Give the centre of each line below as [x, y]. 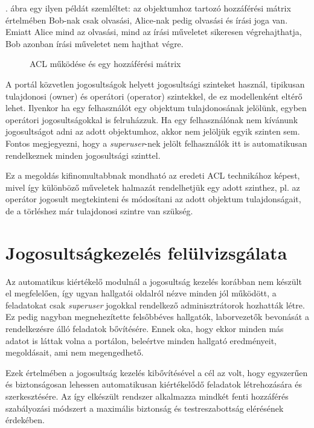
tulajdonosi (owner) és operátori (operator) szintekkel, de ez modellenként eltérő [154, 96]
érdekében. [25, 420]
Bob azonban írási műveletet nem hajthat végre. [95, 43]
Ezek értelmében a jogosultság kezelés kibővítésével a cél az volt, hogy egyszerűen [157, 372]
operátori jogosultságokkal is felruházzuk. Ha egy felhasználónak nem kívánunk [152, 119]
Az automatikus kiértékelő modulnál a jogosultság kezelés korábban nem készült [154, 281]
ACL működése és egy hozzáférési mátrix [105, 64]
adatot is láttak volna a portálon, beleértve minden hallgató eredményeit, [141, 340]
